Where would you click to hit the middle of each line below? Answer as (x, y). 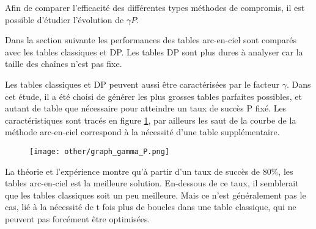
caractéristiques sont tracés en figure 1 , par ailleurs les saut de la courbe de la (151, 120)
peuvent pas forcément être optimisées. (78, 218)
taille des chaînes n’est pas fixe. (64, 64)
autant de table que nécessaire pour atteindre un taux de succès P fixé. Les (146, 108)
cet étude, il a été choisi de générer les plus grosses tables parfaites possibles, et (153, 96)
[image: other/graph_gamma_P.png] (100, 151)
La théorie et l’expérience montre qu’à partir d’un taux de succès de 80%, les (149, 171)
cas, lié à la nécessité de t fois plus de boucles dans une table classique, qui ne (151, 207)
